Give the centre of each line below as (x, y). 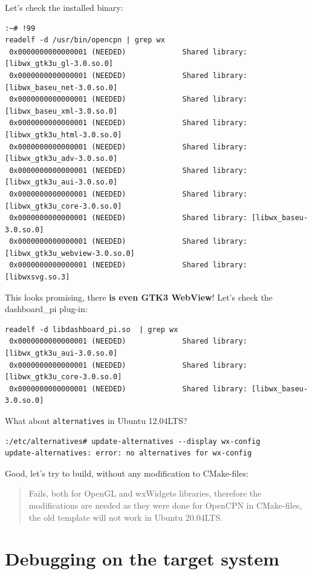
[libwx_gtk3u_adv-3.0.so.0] (61, 159)
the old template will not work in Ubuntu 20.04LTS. (126, 517)
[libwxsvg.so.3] (37, 277)
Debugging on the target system (142, 559)
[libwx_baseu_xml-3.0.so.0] (61, 111)
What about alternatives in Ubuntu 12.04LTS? (96, 420)
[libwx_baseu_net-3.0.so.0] (61, 87)
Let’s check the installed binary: (64, 7)
